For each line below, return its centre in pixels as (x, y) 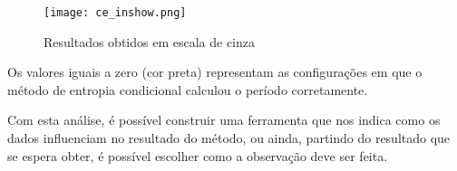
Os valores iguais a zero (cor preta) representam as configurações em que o (215, 72)
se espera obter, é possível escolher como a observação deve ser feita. (198, 155)
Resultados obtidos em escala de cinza (150, 41)
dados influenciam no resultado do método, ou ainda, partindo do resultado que (229, 138)
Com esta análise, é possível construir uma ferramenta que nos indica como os (224, 120)
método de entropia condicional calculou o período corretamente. (188, 89)
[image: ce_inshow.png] (115, 13)
